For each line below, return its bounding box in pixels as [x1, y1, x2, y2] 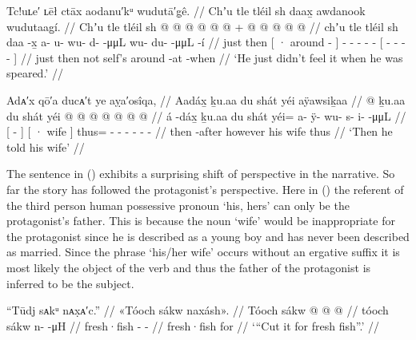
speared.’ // [6, 65, 63, 81]
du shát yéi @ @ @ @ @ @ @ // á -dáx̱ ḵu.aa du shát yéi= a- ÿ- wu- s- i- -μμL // [6, 107, 406, 124]
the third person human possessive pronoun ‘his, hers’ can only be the [6, 196, 350, 213]
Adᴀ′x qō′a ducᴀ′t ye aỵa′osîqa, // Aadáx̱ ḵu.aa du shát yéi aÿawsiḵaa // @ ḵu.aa [6, 91, 406, 108]
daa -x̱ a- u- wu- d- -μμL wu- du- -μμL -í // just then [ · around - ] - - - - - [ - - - [6, 34, 406, 50]
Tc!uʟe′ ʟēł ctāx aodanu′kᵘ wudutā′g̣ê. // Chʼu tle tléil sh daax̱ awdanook [6, 2, 366, 18]
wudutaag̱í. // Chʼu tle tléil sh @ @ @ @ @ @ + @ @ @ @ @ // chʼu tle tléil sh [6, 18, 398, 34]
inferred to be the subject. [6, 275, 134, 291]
